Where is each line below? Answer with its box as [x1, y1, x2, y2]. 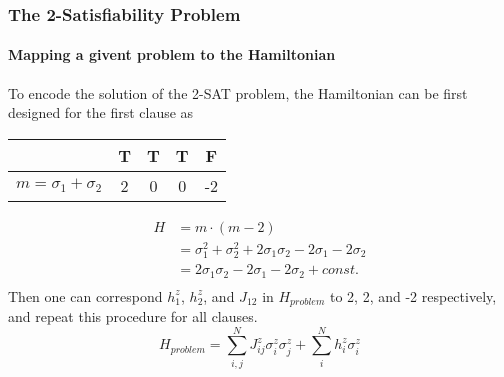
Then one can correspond [8, 285, 163, 306]
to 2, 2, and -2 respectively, [329, 285, 497, 306]
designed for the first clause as [8, 102, 194, 123]
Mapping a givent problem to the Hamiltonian [8, 44, 336, 65]
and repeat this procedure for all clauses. [8, 306, 258, 327]
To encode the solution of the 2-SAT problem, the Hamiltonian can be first [8, 82, 468, 103]
